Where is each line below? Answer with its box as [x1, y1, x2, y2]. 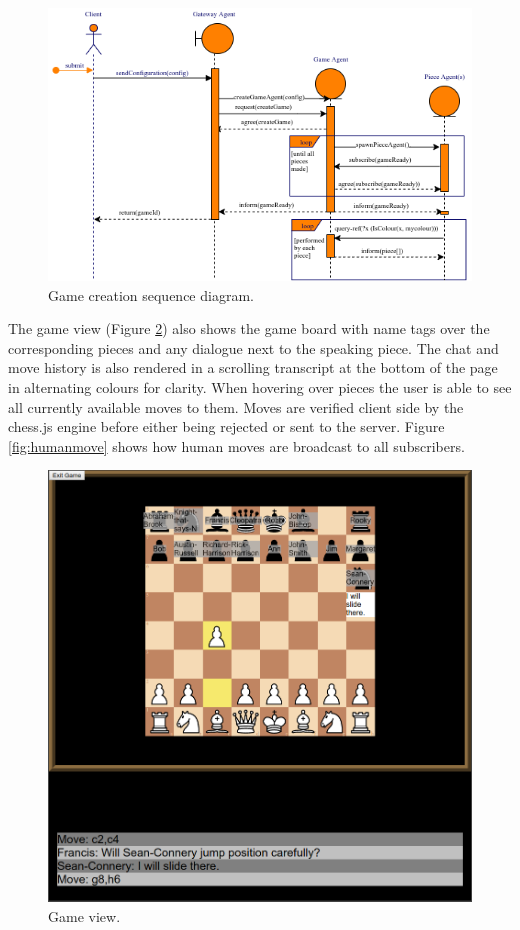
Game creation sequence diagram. [48, 284, 254, 305]
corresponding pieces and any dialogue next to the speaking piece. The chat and [8, 337, 499, 358]
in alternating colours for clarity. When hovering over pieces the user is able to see [8, 377, 512, 398]
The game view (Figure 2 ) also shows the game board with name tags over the [8, 318, 490, 339]
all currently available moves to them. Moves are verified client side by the [8, 396, 464, 417]
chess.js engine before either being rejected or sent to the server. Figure [8, 416, 445, 437]
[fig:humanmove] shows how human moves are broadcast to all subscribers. [8, 435, 465, 456]
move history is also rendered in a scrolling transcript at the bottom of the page [8, 357, 498, 378]
